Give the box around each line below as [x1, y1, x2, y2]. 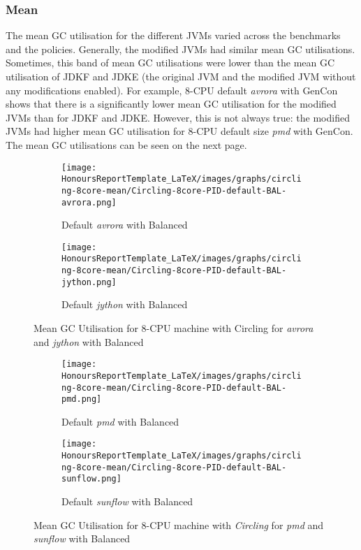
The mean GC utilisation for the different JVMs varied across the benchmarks [6, 28, 341, 43]
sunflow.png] [61, 474, 121, 484]
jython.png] [61, 277, 117, 287]
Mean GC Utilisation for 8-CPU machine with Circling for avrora [34, 321, 314, 335]
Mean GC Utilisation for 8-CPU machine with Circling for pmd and [34, 517, 324, 532]
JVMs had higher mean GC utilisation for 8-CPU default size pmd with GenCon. [6, 124, 353, 138]
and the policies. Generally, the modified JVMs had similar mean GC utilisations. [6, 41, 355, 56]
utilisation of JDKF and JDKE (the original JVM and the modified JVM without [6, 69, 356, 83]
